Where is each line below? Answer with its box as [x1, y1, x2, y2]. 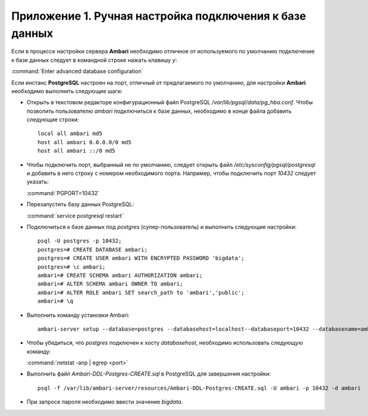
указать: [26, 178, 49, 185]
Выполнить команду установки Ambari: [26, 311, 130, 318]
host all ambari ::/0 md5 [37, 147, 116, 155]
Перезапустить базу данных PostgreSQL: [26, 201, 134, 208]
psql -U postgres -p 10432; [37, 237, 122, 245]
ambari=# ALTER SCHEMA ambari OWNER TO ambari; [37, 280, 183, 288]
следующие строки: [26, 116, 79, 123]
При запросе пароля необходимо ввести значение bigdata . [26, 398, 183, 406]
